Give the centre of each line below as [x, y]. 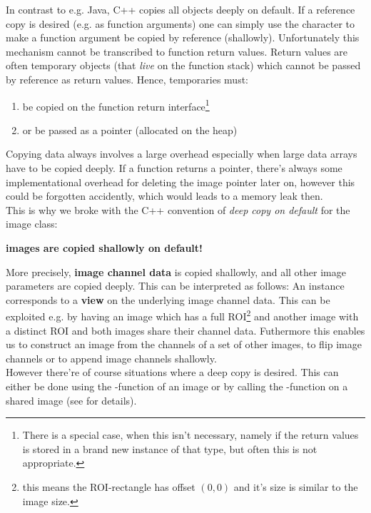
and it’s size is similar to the [296, 486]
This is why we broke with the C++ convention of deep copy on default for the [178, 209]
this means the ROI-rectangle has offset [109, 486]
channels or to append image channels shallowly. [111, 358]
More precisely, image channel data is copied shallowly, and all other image [176, 271]
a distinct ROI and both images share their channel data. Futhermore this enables [185, 330]
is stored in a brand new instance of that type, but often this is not [170, 448]
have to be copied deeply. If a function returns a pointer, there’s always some [174, 168]
